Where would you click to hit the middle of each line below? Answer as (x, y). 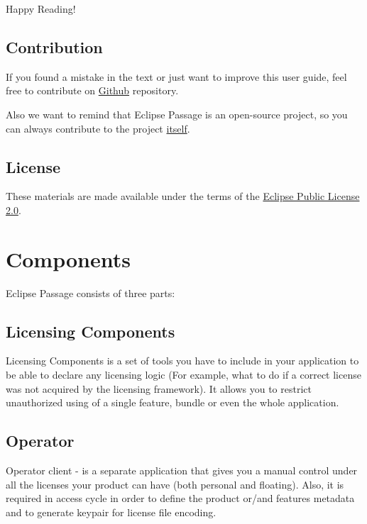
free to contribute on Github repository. (92, 90)
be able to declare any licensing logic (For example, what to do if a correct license (183, 375)
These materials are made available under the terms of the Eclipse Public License (183, 196)
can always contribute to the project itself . (98, 128)
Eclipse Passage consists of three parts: (91, 292)
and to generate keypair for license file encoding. (111, 512)
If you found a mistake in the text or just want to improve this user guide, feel (176, 76)
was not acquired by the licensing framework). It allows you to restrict (159, 388)
